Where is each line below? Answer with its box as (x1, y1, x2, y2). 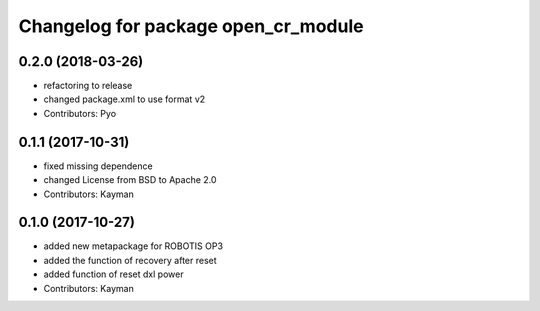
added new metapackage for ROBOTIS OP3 (43, 240, 224, 252)
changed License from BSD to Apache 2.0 (43, 174, 217, 186)
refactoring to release (43, 80, 133, 92)
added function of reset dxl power (43, 268, 184, 280)
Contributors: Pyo (43, 107, 117, 119)
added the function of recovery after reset (43, 254, 217, 266)
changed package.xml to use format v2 (43, 93, 206, 105)
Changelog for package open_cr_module (18, 15, 364, 37)
